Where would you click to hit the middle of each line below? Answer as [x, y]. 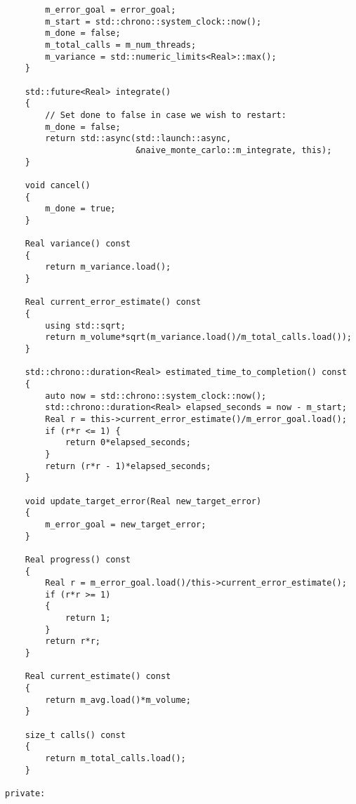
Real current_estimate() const [98, 677]
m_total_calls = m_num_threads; [121, 45]
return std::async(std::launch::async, [138, 139]
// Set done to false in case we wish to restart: [166, 115]
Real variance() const [78, 244]
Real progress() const [78, 559]
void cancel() [58, 185]
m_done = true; [80, 209]
